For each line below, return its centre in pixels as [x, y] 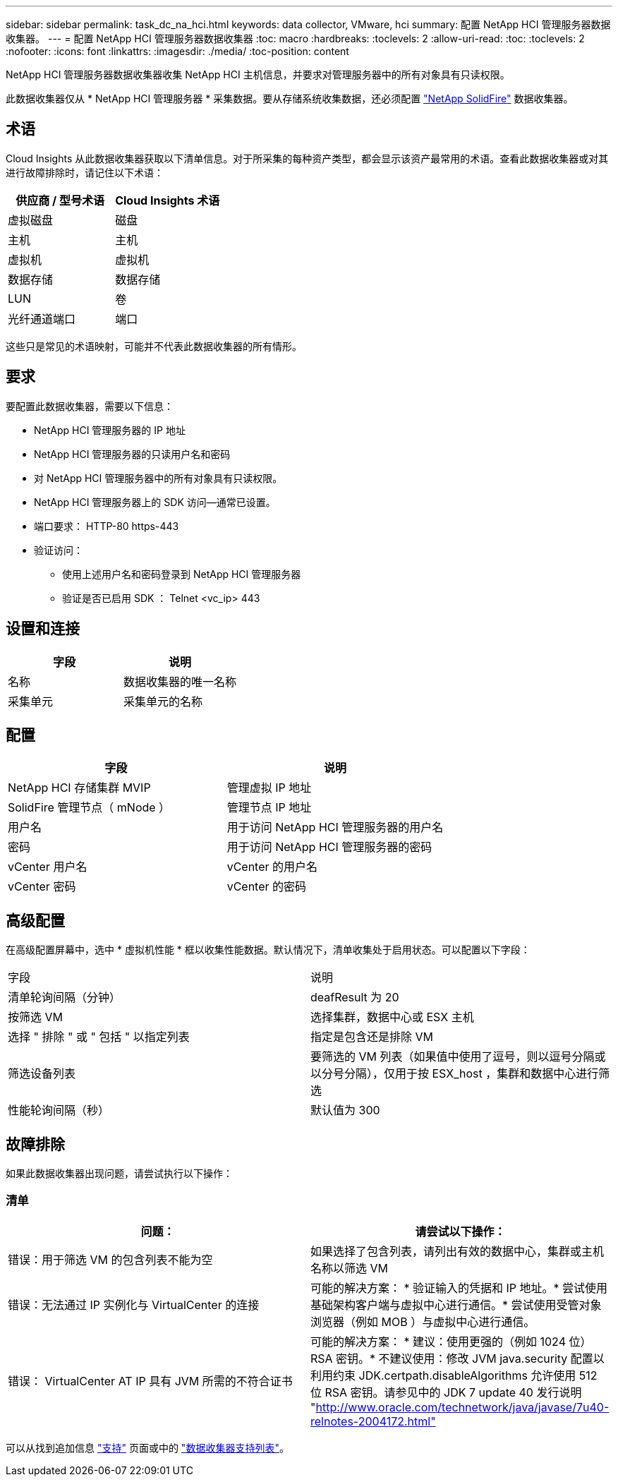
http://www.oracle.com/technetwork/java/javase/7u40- [462, 1407]
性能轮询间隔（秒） [59, 1110]
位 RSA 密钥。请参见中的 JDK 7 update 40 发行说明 [446, 1392]
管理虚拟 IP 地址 [269, 788]
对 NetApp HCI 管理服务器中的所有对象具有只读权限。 [158, 478]
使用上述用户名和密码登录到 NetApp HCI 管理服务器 [182, 574]
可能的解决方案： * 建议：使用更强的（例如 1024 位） [451, 1341]
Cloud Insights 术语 [168, 200]
